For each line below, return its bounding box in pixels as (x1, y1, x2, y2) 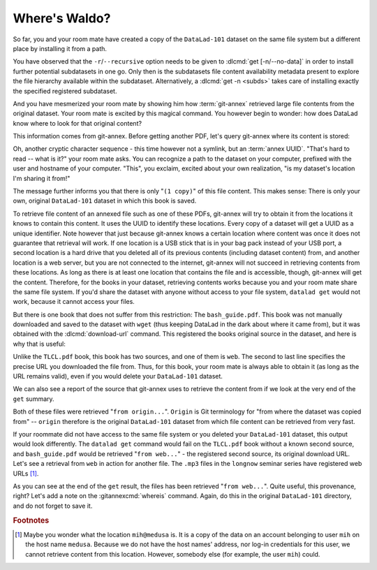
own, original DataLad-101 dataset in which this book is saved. (13, 196, 197, 205)
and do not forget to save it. (13, 502, 93, 510)
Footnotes (13, 516, 50, 525)
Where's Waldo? (13, 10, 111, 26)
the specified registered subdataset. (13, 87, 117, 95)
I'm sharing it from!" (13, 174, 71, 182)
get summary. (13, 395, 55, 403)
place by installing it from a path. (13, 44, 108, 52)
